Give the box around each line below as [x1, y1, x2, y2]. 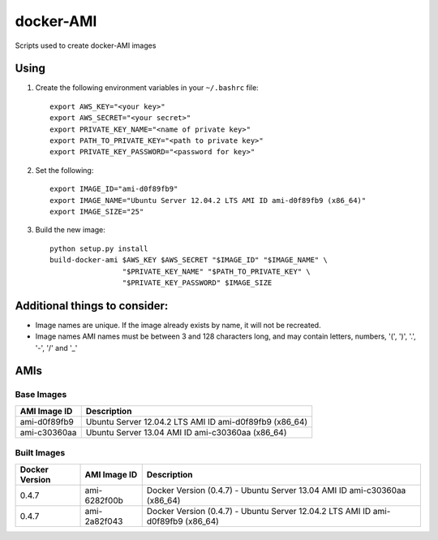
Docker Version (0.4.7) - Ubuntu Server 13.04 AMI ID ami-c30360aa [146, 484, 406, 495]
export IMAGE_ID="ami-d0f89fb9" [49, 184, 178, 194]
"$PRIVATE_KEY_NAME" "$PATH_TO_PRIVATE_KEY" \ [122, 266, 311, 276]
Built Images [15, 447, 66, 459]
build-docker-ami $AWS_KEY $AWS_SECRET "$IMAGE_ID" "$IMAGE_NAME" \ [49, 256, 328, 265]
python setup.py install [49, 244, 148, 253]
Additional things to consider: [15, 299, 169, 313]
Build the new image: [35, 225, 105, 235]
